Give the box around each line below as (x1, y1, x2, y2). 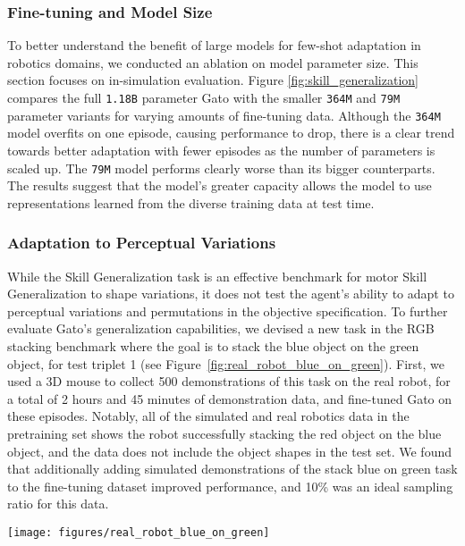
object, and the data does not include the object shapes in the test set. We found (7, 441, 452, 460)
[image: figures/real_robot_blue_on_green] (7, 525, 270, 539)
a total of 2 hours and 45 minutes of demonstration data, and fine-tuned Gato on (7, 389, 452, 407)
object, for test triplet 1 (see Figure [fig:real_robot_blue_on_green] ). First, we (7, 354, 445, 373)
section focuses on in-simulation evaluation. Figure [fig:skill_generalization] (7, 71, 418, 89)
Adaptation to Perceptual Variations (7, 231, 276, 254)
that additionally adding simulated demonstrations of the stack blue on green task (7, 459, 458, 478)
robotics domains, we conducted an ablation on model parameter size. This (7, 53, 418, 71)
